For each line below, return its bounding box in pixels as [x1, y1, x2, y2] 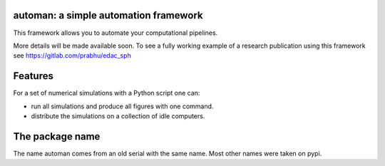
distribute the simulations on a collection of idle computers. [31, 111, 205, 120]
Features [13, 70, 53, 82]
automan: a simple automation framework [13, 9, 203, 21]
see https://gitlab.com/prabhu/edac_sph [13, 51, 131, 60]
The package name [13, 130, 101, 142]
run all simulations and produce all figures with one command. [31, 102, 214, 110]
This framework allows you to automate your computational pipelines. [13, 28, 218, 37]
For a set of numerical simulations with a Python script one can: [13, 89, 200, 98]
